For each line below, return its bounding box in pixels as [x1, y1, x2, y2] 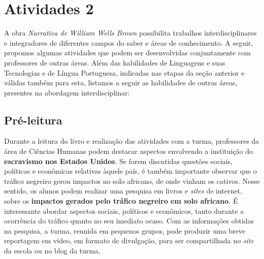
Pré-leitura [4, 112, 62, 127]
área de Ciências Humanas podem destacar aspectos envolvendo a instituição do [4, 146, 253, 156]
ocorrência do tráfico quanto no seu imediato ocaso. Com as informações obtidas [4, 215, 254, 226]
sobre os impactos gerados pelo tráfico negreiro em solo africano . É [4, 196, 238, 206]
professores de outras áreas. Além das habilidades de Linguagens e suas [4, 57, 225, 68]
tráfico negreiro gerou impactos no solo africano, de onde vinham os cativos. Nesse [4, 175, 260, 186]
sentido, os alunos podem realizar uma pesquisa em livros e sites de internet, [4, 185, 242, 196]
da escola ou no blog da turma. [4, 245, 101, 256]
